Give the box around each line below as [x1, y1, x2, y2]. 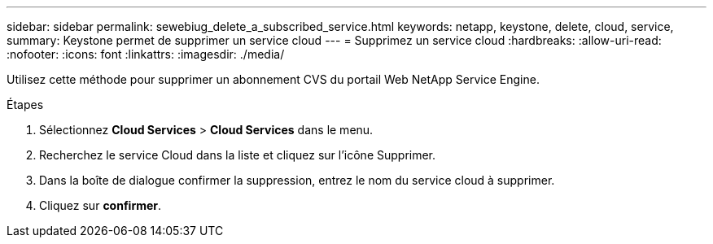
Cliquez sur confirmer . [39, 198, 162, 212]
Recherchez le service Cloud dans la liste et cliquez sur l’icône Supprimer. [39, 148, 436, 162]
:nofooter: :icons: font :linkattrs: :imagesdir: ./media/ [7, 47, 285, 61]
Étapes [7, 98, 44, 111]
